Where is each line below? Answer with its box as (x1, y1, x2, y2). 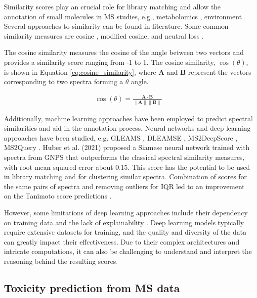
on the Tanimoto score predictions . (4, 191, 112, 201)
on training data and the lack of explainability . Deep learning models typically (4, 217, 244, 227)
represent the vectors (188, 66, 252, 77)
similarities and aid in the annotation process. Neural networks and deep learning (4, 123, 251, 133)
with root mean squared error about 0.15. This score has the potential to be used (4, 161, 250, 172)
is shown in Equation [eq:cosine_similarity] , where (4, 66, 156, 77)
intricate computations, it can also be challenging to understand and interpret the (4, 246, 252, 256)
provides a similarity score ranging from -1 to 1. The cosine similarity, (4, 56, 215, 67)
